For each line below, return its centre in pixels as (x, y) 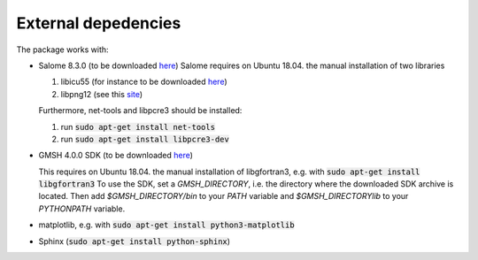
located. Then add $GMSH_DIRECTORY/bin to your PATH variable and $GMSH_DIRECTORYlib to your (224, 196)
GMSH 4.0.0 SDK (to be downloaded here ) (116, 156)
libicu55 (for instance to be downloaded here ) (144, 82)
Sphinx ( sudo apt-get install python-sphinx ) (134, 241)
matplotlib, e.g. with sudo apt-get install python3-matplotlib (167, 225)
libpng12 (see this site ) (102, 94)
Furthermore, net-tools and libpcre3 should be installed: (140, 111)
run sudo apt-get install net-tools (138, 126)
